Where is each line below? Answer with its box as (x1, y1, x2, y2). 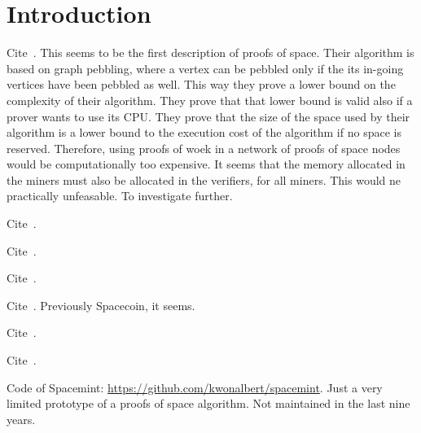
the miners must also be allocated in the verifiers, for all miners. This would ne (7, 171, 401, 188)
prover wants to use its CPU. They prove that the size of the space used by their (7, 107, 410, 125)
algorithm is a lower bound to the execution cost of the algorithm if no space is (7, 124, 401, 141)
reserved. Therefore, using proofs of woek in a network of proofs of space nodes (7, 139, 401, 156)
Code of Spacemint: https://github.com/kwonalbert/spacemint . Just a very (7, 378, 383, 396)
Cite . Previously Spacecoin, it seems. (7, 296, 195, 313)
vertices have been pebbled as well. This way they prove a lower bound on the (7, 76, 396, 93)
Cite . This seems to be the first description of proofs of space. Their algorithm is (7, 44, 414, 61)
